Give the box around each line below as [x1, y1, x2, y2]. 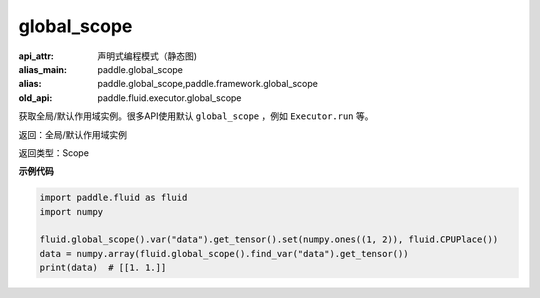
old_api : [18, 91, 53, 104]
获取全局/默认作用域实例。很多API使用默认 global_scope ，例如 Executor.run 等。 [18, 110, 374, 122]
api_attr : [18, 50, 55, 62]
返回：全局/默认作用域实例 [18, 128, 128, 140]
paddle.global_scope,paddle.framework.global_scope [97, 78, 319, 90]
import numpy [39, 206, 104, 217]
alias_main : [18, 63, 67, 75]
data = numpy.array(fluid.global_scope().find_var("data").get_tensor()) [39, 248, 409, 259]
